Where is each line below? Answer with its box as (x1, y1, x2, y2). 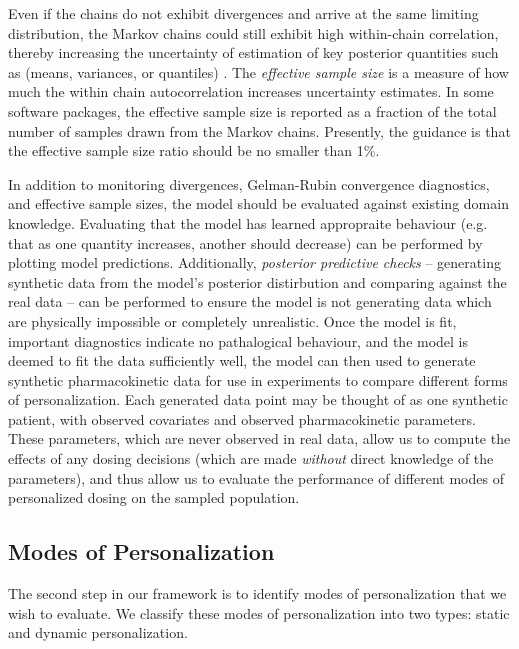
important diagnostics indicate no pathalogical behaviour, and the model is (8, 330, 469, 351)
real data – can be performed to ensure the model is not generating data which (8, 291, 492, 312)
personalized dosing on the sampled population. (8, 487, 300, 508)
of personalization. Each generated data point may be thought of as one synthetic (8, 389, 508, 410)
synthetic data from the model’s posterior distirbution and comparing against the (8, 271, 507, 292)
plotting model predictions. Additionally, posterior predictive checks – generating (8, 252, 501, 273)
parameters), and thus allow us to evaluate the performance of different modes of (8, 467, 504, 488)
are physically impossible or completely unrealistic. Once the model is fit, (8, 310, 457, 331)
